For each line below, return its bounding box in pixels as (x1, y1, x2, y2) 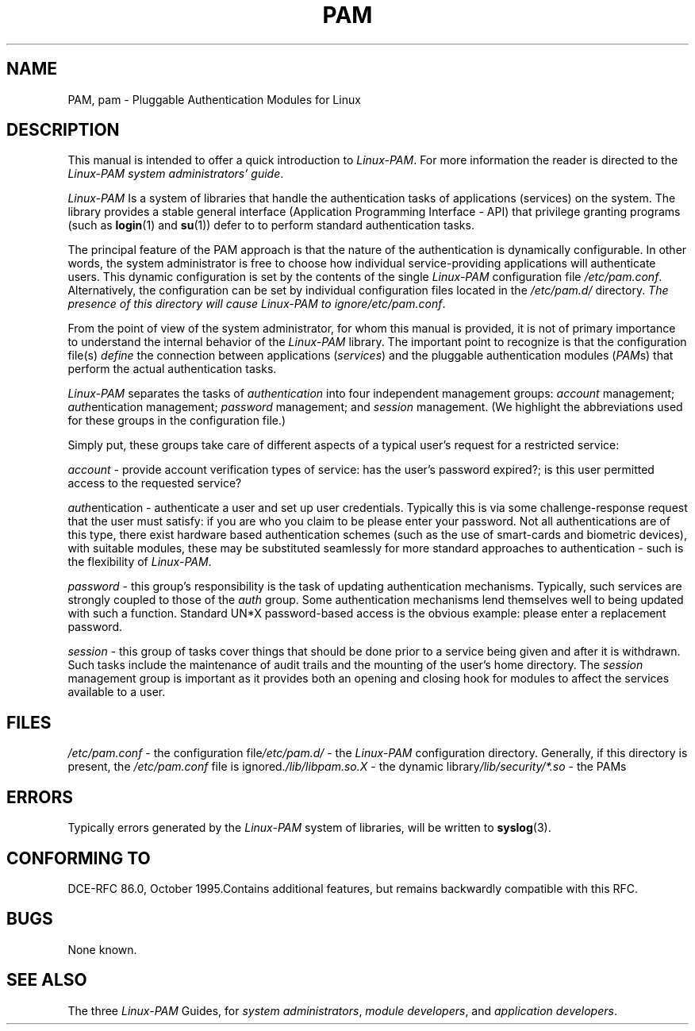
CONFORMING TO (6, 848, 151, 868)
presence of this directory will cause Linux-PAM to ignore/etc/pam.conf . (67, 297, 446, 311)
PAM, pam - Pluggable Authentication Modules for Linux (67, 92, 361, 106)
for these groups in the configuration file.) (67, 414, 286, 428)
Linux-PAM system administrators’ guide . (67, 167, 284, 181)
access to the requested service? (67, 476, 242, 490)
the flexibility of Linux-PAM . (67, 555, 212, 569)
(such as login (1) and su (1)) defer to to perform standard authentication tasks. (67, 218, 474, 233)
